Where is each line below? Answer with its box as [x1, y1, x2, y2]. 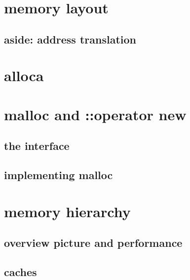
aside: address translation [4, 31, 136, 47]
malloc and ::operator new [4, 104, 187, 124]
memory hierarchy [4, 201, 131, 221]
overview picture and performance [4, 235, 183, 250]
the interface [4, 138, 70, 153]
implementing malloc [4, 167, 113, 183]
